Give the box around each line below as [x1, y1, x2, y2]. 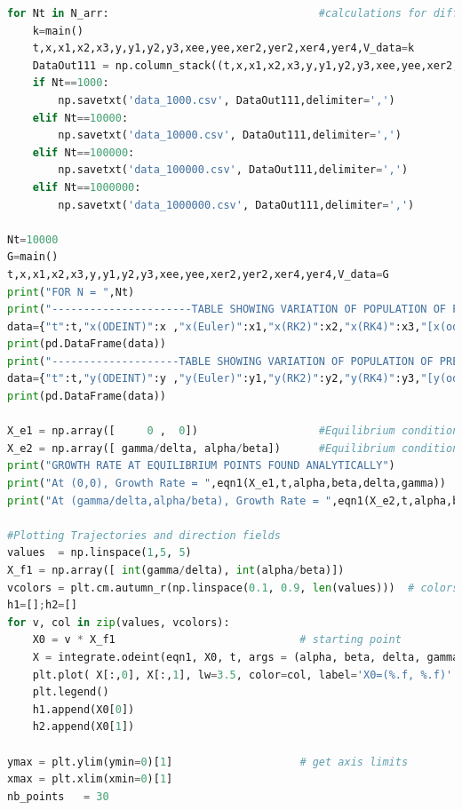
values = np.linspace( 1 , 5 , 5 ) [7, 546, 192, 560]
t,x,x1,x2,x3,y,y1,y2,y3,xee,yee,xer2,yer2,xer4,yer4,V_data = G [7, 267, 389, 281]
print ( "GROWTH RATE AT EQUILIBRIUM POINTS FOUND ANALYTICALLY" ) [7, 459, 395, 472]
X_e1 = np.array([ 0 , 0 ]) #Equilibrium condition [7, 425, 459, 438]
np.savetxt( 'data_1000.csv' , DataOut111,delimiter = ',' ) [58, 93, 395, 107]
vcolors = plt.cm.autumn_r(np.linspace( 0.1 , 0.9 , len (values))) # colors [7, 581, 459, 594]
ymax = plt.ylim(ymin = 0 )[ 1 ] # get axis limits [7, 755, 409, 768]
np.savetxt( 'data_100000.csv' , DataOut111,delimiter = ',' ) [58, 163, 409, 177]
